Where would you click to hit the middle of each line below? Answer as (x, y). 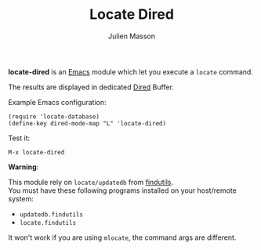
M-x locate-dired (36, 152)
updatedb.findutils (51, 214)
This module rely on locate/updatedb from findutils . (91, 182)
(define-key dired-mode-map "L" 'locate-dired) (87, 123)
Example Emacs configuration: (58, 102)
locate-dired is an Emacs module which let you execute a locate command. (130, 71)
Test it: (19, 138)
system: (21, 198)
